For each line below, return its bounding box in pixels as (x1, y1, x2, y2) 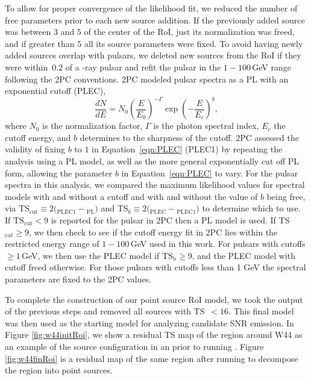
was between (5, 25, 51, 38)
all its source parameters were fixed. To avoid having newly (84, 37, 303, 49)
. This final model (228, 305, 294, 317)
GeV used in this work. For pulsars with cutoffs (130, 237, 306, 250)
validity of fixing (5, 143, 65, 155)
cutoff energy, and (5, 131, 71, 143)
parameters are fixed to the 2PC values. (5, 272, 152, 285)
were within (5, 60, 48, 73)
